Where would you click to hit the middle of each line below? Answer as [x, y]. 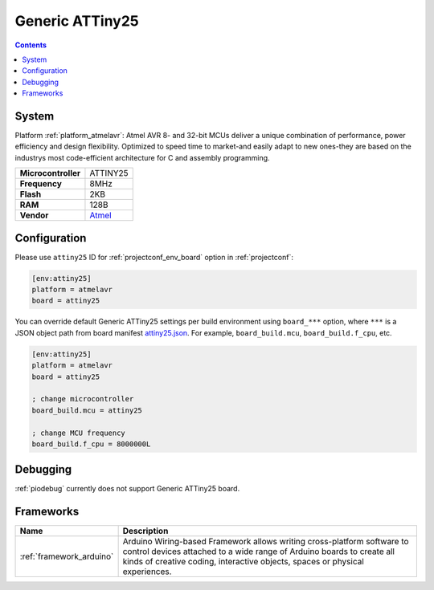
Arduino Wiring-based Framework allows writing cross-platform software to [266, 542]
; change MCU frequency [79, 433]
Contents [31, 45]
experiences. [147, 572]
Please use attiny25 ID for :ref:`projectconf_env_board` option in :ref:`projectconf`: [154, 257]
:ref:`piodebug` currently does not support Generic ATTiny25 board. [127, 489]
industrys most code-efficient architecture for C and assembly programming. [142, 157]
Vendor [34, 215]
